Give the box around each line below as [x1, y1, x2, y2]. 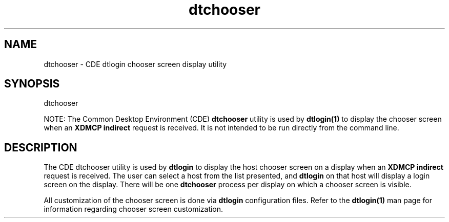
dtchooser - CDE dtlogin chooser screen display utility [44, 59, 227, 69]
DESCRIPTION [4, 141, 77, 154]
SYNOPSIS [4, 77, 60, 91]
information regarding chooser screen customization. [44, 205, 223, 214]
